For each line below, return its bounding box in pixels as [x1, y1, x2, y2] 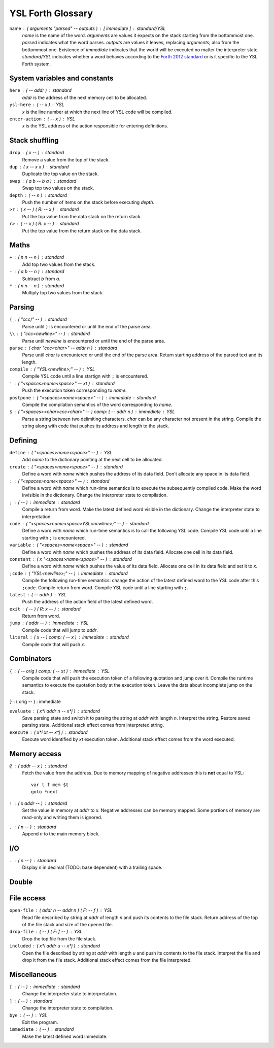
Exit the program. [22, 1019, 58, 1025]
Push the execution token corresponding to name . [22, 387, 127, 393]
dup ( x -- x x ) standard [9, 164, 69, 170]
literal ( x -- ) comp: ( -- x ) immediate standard [9, 634, 129, 640]
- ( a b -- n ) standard [9, 268, 64, 275]
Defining [9, 436, 38, 445]
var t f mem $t [31, 782, 69, 788]
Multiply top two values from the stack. [22, 290, 104, 296]
